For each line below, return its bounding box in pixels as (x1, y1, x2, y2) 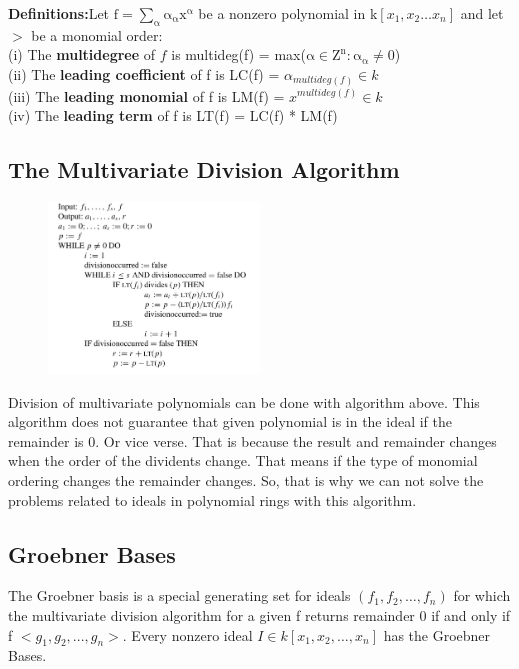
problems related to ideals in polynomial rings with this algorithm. (8, 489, 417, 510)
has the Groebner (383, 624, 491, 645)
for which (453, 585, 511, 606)
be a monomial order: (31, 24, 163, 45)
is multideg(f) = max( (171, 44, 306, 65)
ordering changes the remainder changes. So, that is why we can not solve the (8, 470, 484, 491)
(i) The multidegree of (8, 44, 156, 65)
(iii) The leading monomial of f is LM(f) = (8, 85, 285, 106)
